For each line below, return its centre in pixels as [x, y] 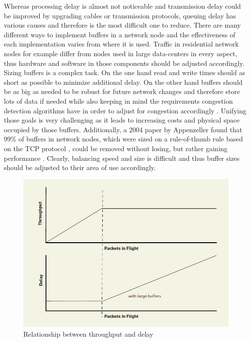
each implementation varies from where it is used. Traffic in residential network [121, 44]
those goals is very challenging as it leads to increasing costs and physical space [122, 120]
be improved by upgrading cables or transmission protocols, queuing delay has [120, 15]
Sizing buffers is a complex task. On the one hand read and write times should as [125, 72]
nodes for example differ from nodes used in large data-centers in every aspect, [121, 53]
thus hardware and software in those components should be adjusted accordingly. [124, 63]
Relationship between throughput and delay [88, 334]
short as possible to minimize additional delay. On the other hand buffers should [123, 82]
